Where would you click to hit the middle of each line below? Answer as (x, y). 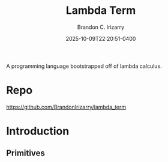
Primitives (25, 153)
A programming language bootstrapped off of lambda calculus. (84, 66)
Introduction (38, 131)
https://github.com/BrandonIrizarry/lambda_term (66, 107)
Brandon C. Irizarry (101, 27)
